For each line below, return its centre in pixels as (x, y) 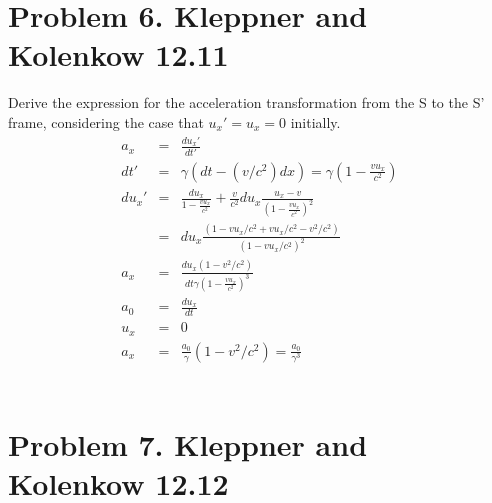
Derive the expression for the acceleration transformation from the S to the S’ (246, 102)
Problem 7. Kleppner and (188, 443)
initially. (315, 121)
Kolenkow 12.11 (118, 54)
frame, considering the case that (106, 121)
